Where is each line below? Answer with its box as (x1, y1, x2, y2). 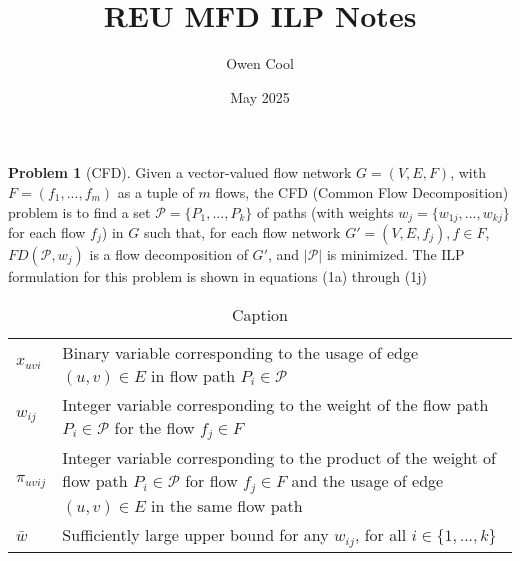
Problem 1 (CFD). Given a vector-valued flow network (8, 162, 352, 183)
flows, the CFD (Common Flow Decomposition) (215, 181, 509, 202)
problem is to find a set (8, 201, 151, 222)
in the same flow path (151, 494, 303, 518)
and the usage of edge (291, 469, 444, 493)
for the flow (114, 415, 195, 439)
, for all (354, 523, 407, 547)
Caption (231, 302, 289, 326)
